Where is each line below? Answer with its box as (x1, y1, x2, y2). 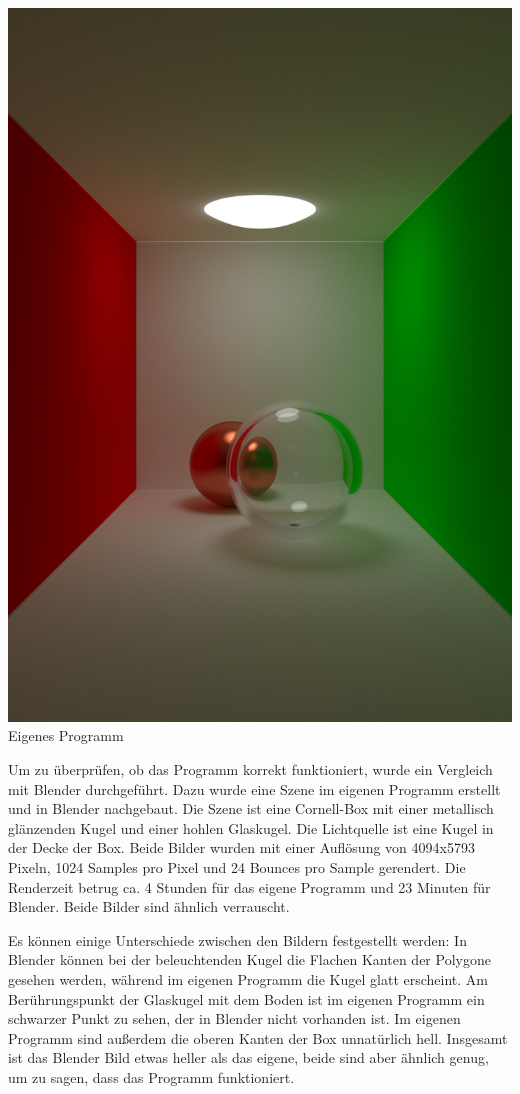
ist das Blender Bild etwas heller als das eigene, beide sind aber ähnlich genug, (8, 1047, 489, 1068)
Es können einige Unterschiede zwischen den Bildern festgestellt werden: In (8, 929, 467, 950)
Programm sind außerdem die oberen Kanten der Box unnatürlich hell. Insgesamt (8, 1027, 508, 1048)
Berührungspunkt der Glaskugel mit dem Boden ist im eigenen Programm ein (8, 988, 485, 1009)
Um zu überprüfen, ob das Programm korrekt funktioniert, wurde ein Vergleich (8, 759, 493, 779)
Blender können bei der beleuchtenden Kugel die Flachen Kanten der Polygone (8, 949, 491, 970)
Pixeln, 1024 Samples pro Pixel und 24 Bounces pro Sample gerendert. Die (8, 856, 466, 877)
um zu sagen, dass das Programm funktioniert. (8, 1066, 295, 1087)
